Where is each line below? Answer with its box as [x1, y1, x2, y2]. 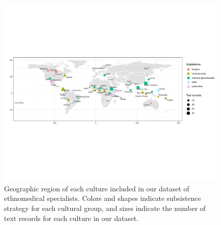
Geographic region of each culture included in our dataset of [4, 183, 189, 193]
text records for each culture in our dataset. [4, 212, 139, 223]
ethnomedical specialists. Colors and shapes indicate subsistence [4, 193, 201, 203]
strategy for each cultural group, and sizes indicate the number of [4, 202, 206, 213]
